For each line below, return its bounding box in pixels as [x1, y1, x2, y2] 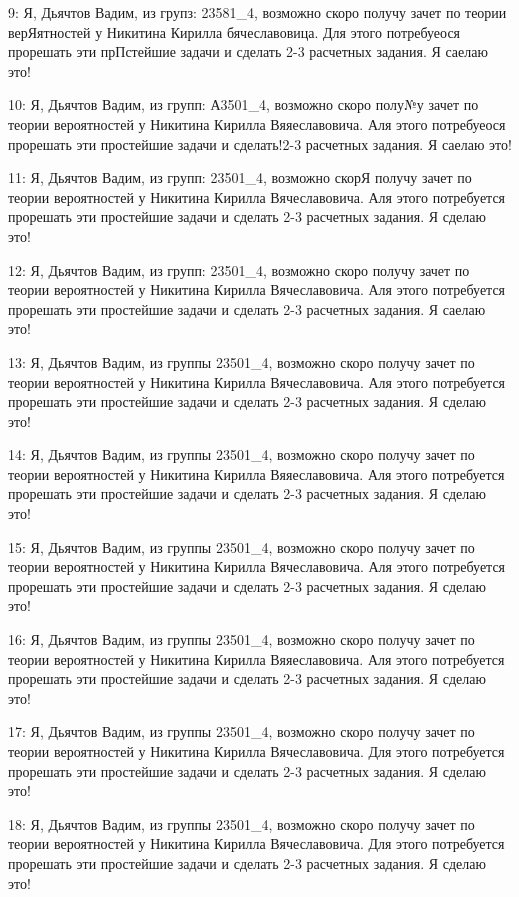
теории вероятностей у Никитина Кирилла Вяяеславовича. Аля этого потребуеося [8, 113, 506, 134]
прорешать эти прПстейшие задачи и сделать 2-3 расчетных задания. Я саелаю [8, 41, 488, 62]
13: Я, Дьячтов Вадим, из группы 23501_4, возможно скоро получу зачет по [8, 351, 475, 372]
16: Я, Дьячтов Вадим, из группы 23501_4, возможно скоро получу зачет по [8, 629, 475, 650]
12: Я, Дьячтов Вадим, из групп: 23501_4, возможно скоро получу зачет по [8, 259, 470, 280]
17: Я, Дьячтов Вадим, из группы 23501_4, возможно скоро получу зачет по [8, 721, 475, 742]
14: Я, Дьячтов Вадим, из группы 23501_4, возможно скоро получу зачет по [8, 444, 475, 465]
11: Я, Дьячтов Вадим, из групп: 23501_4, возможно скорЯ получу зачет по [8, 167, 472, 188]
